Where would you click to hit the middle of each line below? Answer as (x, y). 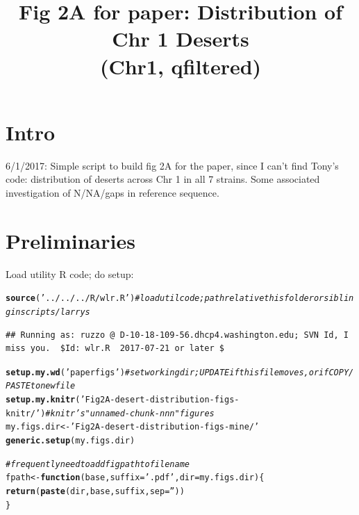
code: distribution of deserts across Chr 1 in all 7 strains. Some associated (163, 179)
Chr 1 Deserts (181, 39)
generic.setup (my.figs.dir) (70, 440)
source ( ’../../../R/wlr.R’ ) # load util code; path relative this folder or (165, 299)
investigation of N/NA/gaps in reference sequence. (112, 192)
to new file (53, 386)
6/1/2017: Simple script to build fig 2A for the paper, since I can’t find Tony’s (172, 165)
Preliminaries (70, 240)
